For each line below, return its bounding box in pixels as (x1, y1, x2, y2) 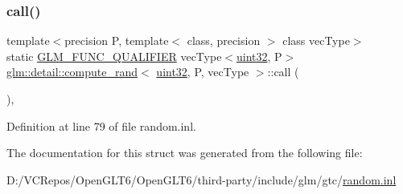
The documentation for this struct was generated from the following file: (6, 144, 363, 161)
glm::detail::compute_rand (6, 63, 138, 80)
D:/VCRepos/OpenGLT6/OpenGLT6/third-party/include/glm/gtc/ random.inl (6, 171, 397, 188)
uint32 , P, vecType (156, 63, 249, 80)
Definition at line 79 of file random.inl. (6, 117, 196, 134)
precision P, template (64, 32, 169, 49)
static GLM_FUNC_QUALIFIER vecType (6, 47, 222, 64)
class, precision (187, 32, 261, 49)
